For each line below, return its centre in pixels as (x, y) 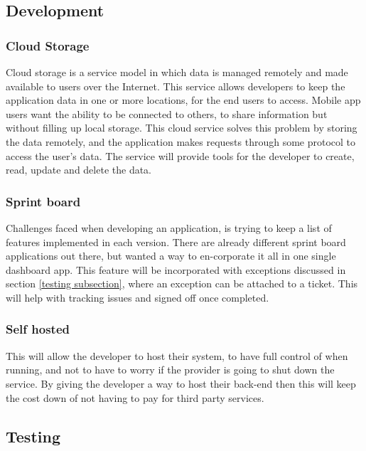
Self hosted (38, 329)
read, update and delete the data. (79, 170)
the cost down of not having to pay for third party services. (135, 397)
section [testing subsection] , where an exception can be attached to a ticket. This (182, 283)
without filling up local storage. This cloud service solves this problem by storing (182, 128)
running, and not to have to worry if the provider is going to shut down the (170, 370)
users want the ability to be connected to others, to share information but (167, 113)
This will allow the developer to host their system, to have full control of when (177, 355)
